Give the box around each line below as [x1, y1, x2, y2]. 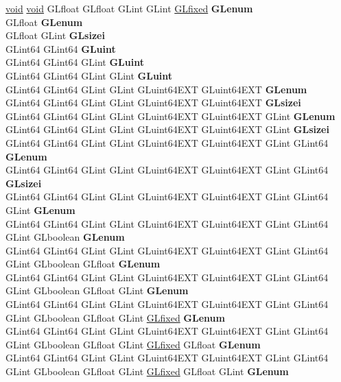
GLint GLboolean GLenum [5, 230, 125, 244]
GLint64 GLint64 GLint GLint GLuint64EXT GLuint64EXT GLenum [5, 82, 307, 96]
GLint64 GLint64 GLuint [5, 41, 116, 56]
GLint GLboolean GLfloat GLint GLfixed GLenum [5, 310, 225, 324]
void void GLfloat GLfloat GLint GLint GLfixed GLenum [5, 1, 253, 15]
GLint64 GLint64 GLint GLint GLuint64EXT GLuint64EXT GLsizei [5, 95, 301, 110]
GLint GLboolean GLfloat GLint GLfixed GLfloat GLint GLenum [5, 364, 289, 379]
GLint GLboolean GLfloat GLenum [5, 256, 161, 271]
